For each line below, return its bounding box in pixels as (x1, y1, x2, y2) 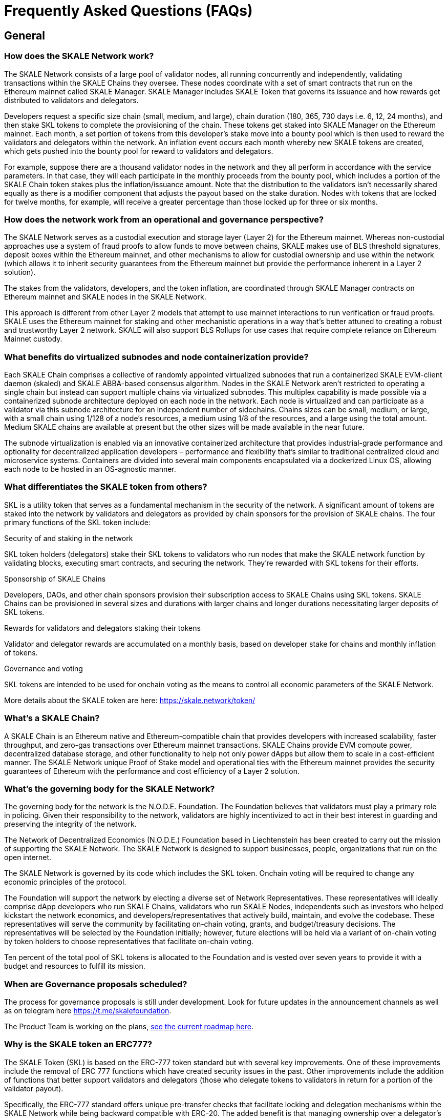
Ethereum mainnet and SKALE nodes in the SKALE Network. (4, 292, 206, 302)
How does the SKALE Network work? (4, 51, 154, 62)
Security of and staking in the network (4, 533, 133, 543)
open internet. (4, 853, 52, 862)
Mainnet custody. (4, 334, 62, 344)
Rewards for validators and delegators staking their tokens (4, 623, 201, 632)
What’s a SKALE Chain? (4, 713, 100, 724)
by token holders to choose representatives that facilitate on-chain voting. (4, 937, 253, 946)
